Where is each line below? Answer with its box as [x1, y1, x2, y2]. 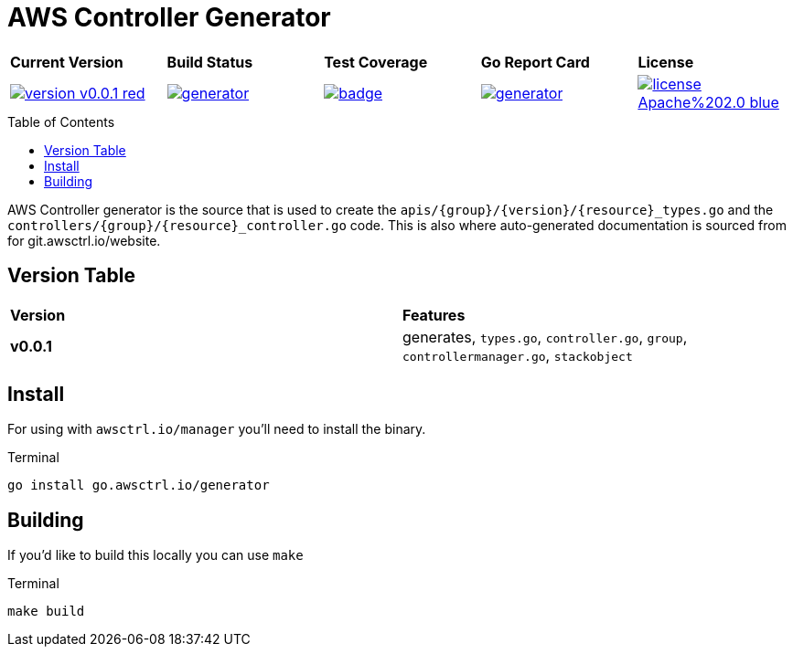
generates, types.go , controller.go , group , [402, 327, 688, 346]
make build [7, 604, 85, 619]
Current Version [10, 52, 123, 71]
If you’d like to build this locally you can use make [7, 547, 304, 564]
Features [402, 305, 466, 324]
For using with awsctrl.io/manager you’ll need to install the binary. [7, 421, 426, 438]
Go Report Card [480, 52, 590, 71]
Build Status [166, 52, 253, 71]
